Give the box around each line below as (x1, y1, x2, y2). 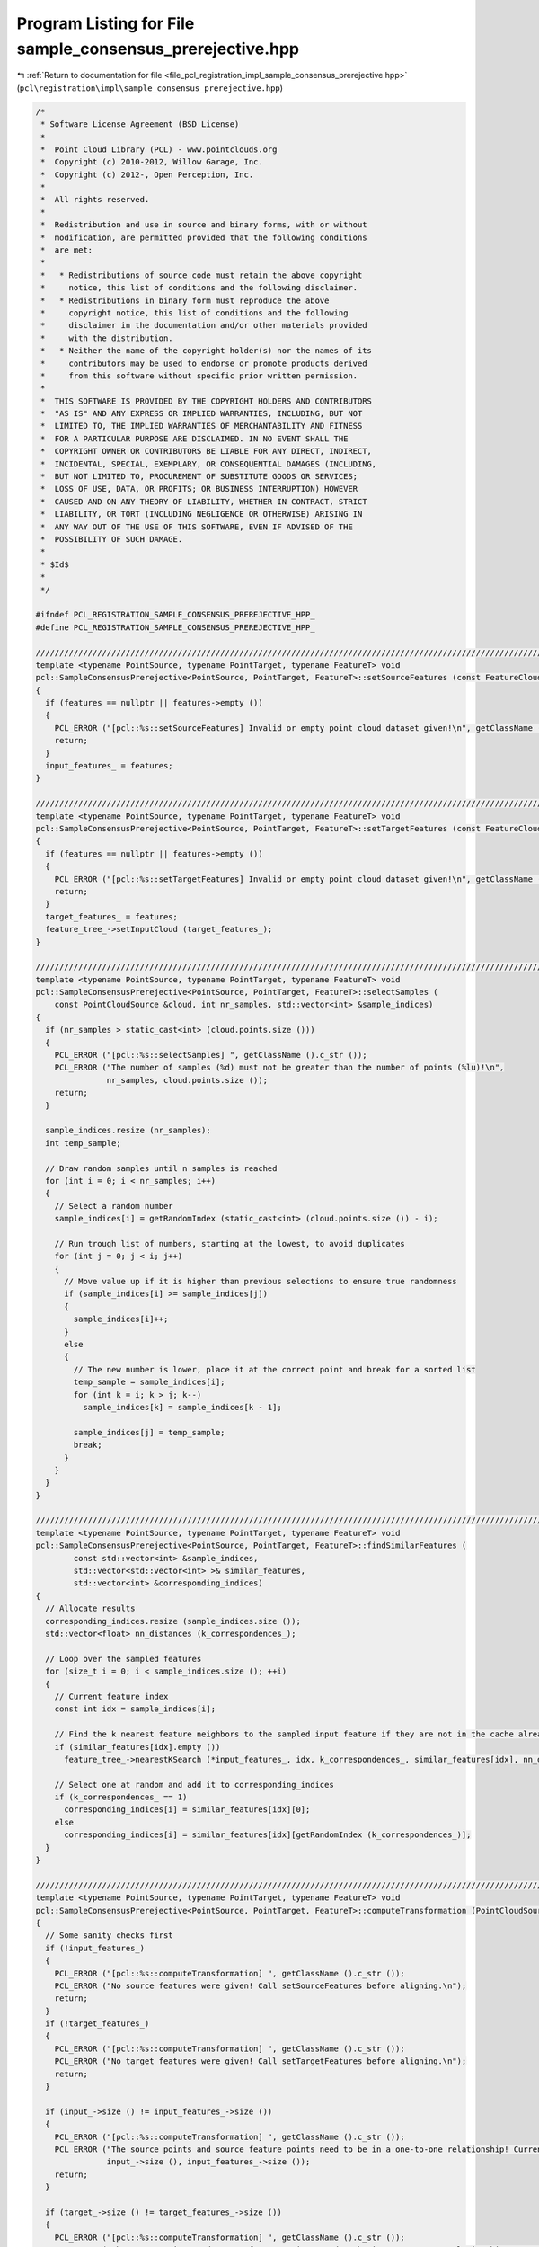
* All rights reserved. (40, 194, 150, 205)
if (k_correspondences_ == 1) (54, 1792, 188, 1802)
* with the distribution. (40, 333, 174, 343)
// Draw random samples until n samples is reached (45, 1163, 278, 1173)
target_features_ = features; (45, 911, 179, 921)
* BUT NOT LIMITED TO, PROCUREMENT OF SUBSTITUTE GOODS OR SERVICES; (40, 472, 358, 482)
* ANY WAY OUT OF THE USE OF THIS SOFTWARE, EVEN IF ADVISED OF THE (40, 521, 354, 532)
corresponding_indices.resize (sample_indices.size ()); (45, 1616, 301, 1626)
